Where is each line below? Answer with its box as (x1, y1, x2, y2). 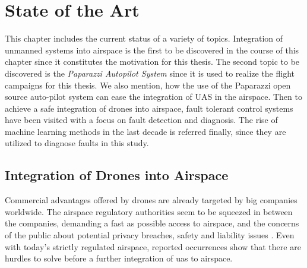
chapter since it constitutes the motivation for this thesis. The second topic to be (5, 55, 300, 68)
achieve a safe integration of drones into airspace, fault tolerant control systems (5, 102, 293, 114)
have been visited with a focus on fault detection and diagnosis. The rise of (5, 113, 278, 126)
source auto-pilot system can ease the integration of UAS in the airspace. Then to (5, 90, 302, 103)
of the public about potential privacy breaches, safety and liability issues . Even (5, 229, 295, 241)
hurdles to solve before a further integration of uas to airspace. (5, 252, 233, 264)
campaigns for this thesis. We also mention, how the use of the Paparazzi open (5, 78, 291, 91)
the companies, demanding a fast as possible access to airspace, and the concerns (5, 217, 299, 229)
